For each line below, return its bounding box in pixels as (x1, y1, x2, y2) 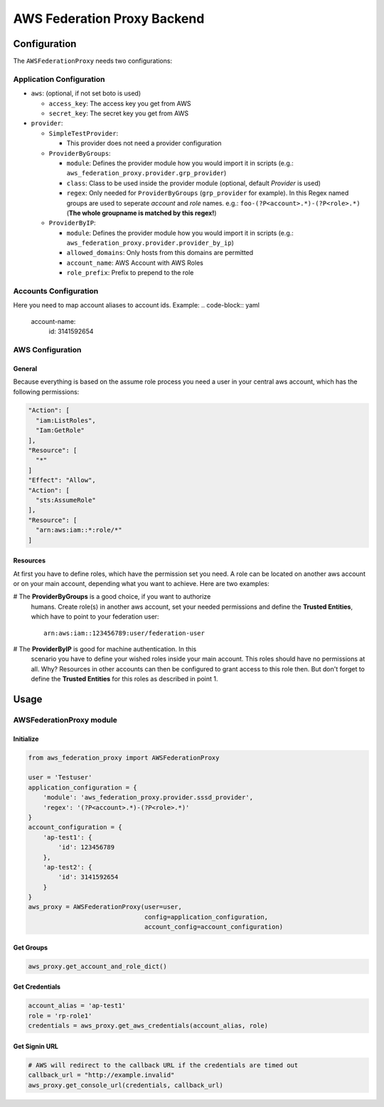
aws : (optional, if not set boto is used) (31, 89, 142, 98)
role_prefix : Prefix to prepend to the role (66, 268, 194, 277)
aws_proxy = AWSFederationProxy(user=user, (28, 903, 183, 911)
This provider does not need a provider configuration (66, 139, 222, 147)
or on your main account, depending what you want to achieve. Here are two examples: (13, 579, 270, 587)
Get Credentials (13, 982, 60, 991)
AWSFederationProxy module (13, 715, 117, 725)
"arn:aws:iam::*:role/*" (36, 526, 122, 534)
